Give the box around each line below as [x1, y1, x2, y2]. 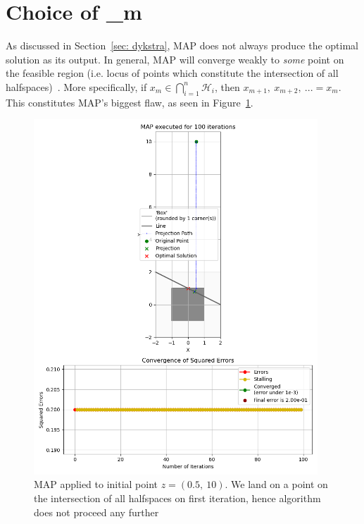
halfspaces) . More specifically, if [6, 79, 147, 94]
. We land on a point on [225, 477, 328, 492]
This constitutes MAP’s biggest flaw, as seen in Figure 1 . [6, 95, 253, 109]
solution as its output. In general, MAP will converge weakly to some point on [6, 51, 344, 66]
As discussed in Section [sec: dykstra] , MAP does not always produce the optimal [6, 38, 359, 53]
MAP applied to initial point [34, 477, 158, 492]
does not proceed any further [34, 504, 159, 519]
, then [215, 79, 240, 94]
